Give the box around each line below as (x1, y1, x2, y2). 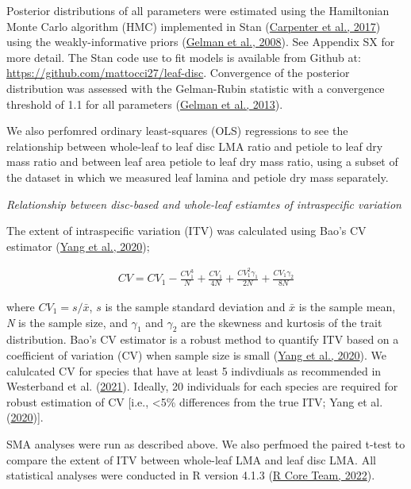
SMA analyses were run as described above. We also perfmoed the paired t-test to (6, 435, 405, 452)
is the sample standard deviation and (105, 298, 286, 314)
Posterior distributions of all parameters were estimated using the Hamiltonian (6, 2, 390, 18)
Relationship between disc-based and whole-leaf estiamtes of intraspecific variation (6, 195, 401, 212)
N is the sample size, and (6, 314, 128, 330)
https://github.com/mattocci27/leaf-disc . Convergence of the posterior (6, 64, 350, 81)
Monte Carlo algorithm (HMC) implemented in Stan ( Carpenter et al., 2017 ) (6, 17, 381, 34)
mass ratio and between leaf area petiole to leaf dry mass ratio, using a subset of (6, 153, 398, 170)
